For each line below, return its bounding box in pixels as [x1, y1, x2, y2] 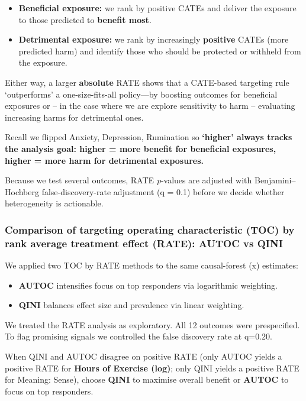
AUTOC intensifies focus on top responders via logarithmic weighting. [18, 279, 278, 291]
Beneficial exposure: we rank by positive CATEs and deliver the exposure [18, 2, 297, 14]
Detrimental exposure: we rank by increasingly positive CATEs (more [18, 33, 289, 46]
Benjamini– [254, 174, 296, 186]
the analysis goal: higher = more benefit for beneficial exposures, [5, 142, 276, 154]
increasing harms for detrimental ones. [5, 111, 144, 123]
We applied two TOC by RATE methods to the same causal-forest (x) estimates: [5, 259, 298, 271]
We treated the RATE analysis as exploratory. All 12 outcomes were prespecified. [5, 318, 300, 331]
